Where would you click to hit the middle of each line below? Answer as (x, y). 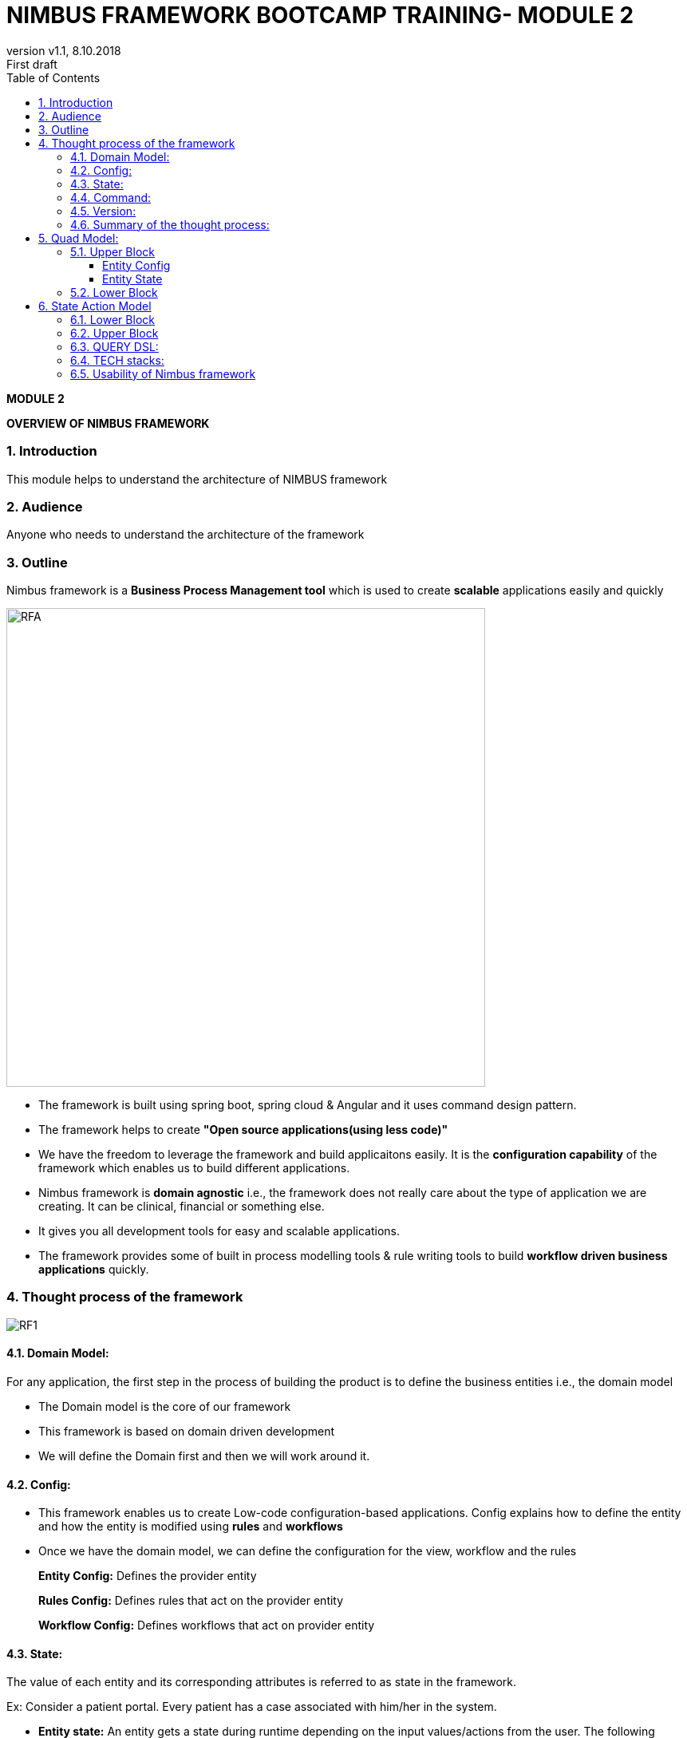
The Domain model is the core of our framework (165, 1406)
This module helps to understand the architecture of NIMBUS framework (197, 479)
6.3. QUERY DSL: (114, 346)
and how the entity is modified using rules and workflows (191, 1527)
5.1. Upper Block (113, 251)
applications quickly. (94, 1269)
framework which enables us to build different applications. (194, 1168)
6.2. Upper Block (114, 333)
